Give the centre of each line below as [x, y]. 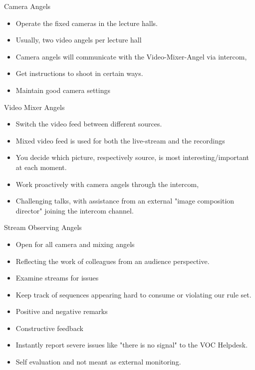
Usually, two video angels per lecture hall [79, 40]
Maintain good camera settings [63, 90]
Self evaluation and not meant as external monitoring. [98, 362]
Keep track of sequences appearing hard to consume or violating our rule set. [133, 294]
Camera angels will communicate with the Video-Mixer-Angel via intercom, [131, 56]
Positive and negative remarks [62, 311]
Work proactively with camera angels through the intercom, [107, 184]
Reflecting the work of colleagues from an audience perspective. [113, 261]
